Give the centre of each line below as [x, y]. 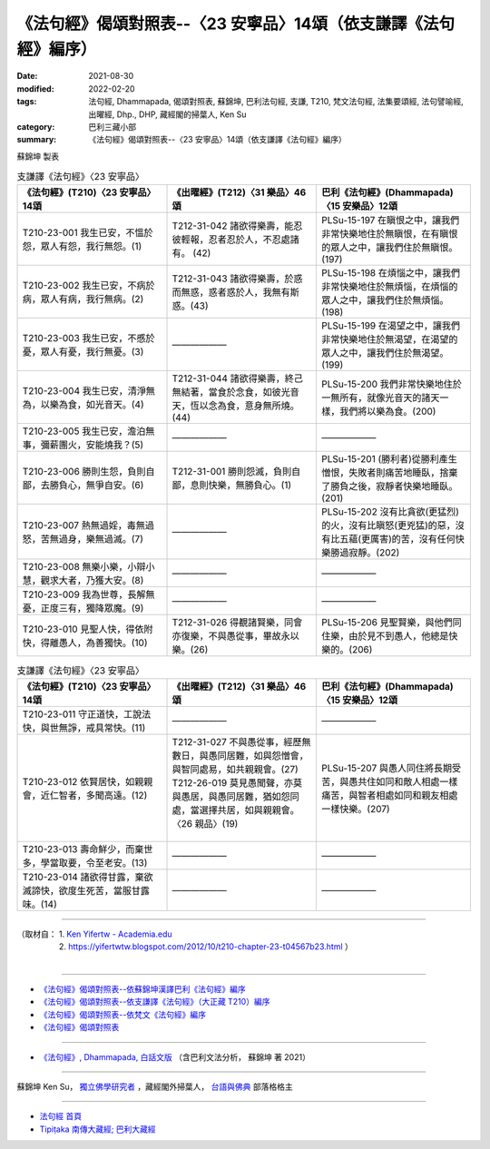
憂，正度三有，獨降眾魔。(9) [83, 608]
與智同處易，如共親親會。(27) [235, 769]
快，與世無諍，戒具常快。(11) [84, 728]
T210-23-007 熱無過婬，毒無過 [88, 525]
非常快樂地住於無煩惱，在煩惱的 [390, 287]
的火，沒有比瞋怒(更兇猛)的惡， [388, 525]
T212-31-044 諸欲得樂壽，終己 [237, 378]
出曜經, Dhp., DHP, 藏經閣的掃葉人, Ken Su [167, 114]
